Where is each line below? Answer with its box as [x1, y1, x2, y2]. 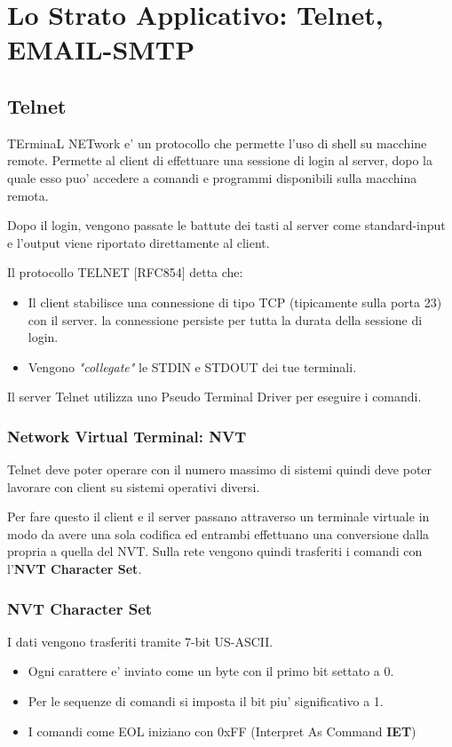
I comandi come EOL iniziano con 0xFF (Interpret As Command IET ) [28, 721, 416, 740]
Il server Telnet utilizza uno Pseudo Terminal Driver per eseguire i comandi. [7, 387, 422, 406]
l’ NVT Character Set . [7, 560, 142, 578]
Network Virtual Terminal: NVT [7, 425, 247, 447]
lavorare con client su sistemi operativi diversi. [7, 477, 260, 496]
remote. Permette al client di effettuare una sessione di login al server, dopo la [7, 151, 432, 170]
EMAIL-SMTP [7, 31, 195, 68]
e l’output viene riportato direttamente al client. [7, 233, 270, 251]
